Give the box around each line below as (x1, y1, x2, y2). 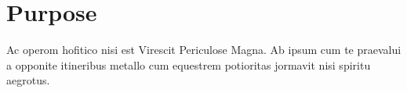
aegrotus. (6, 72, 50, 88)
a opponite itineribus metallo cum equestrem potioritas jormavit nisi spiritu (6, 56, 371, 73)
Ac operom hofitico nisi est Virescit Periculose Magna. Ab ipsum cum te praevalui (6, 41, 402, 58)
